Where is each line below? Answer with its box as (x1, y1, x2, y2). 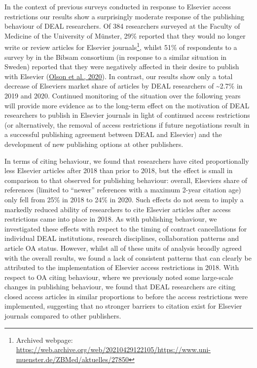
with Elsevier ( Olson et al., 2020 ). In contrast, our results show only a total (4, 71, 233, 81)
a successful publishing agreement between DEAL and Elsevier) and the (4, 129, 222, 139)
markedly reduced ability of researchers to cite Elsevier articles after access (4, 204, 231, 214)
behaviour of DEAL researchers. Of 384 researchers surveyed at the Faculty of (4, 21, 240, 31)
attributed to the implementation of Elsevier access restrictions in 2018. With (4, 262, 239, 273)
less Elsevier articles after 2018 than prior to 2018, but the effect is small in (4, 165, 233, 176)
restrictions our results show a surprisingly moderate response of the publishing (4, 11, 245, 21)
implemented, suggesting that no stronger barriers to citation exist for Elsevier (4, 301, 242, 311)
